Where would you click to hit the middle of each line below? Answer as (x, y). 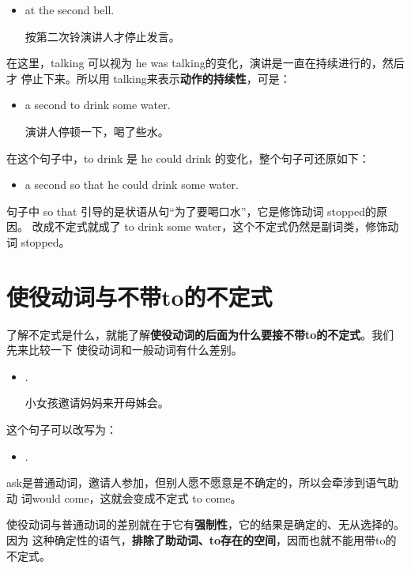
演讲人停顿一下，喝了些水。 (97, 131)
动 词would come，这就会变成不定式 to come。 (124, 497)
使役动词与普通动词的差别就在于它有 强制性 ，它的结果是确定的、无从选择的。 (205, 524)
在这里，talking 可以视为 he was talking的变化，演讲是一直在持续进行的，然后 (205, 63)
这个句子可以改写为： (62, 430)
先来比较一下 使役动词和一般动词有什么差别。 (124, 350)
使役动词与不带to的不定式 (140, 296)
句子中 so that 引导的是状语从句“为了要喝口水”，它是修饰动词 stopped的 (191, 211)
